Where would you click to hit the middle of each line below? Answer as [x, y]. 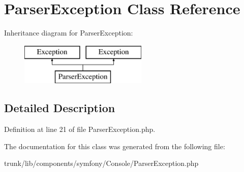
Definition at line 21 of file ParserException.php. [80, 129]
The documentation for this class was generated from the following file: [115, 146]
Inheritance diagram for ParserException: [69, 33]
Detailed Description [60, 108]
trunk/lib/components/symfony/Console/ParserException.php [101, 163]
